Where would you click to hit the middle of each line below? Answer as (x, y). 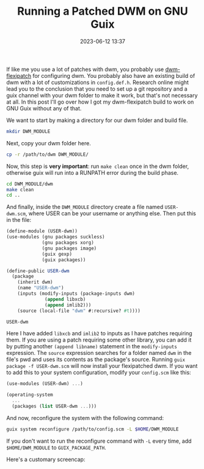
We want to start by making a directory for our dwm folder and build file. (97, 120)
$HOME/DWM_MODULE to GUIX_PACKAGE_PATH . (56, 447)
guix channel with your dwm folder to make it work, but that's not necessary (102, 95)
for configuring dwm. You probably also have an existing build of (114, 75)
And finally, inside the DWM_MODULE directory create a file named (85, 207)
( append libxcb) (65, 299)
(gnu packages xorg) (68, 243)
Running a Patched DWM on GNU (103, 11)
